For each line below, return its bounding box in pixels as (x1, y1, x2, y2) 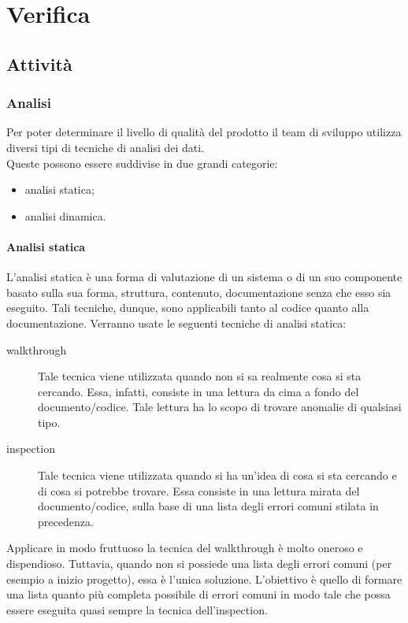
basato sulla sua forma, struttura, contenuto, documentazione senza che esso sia (6, 284, 391, 300)
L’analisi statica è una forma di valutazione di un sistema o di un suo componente (6, 269, 402, 285)
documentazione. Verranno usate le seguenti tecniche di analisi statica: (6, 314, 347, 331)
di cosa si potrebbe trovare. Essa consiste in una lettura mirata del (38, 482, 360, 499)
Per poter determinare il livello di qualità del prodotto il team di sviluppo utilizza (6, 124, 402, 140)
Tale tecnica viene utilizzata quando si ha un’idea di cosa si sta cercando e (38, 467, 397, 484)
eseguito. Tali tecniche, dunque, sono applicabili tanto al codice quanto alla (6, 299, 369, 316)
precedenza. (38, 513, 94, 529)
